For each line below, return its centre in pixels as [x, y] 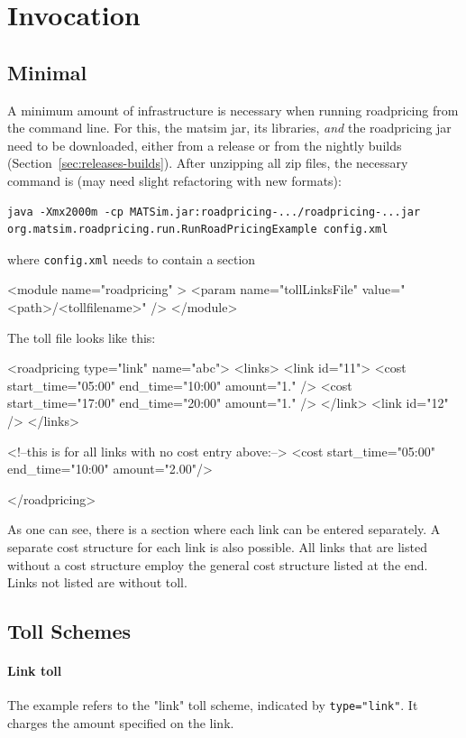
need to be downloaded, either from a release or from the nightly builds [205, 145]
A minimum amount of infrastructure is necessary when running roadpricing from [233, 110]
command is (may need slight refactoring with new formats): [174, 180]
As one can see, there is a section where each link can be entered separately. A [224, 529]
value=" [384, 289]
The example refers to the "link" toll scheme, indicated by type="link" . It [213, 705]
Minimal [47, 72]
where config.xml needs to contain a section [132, 258]
